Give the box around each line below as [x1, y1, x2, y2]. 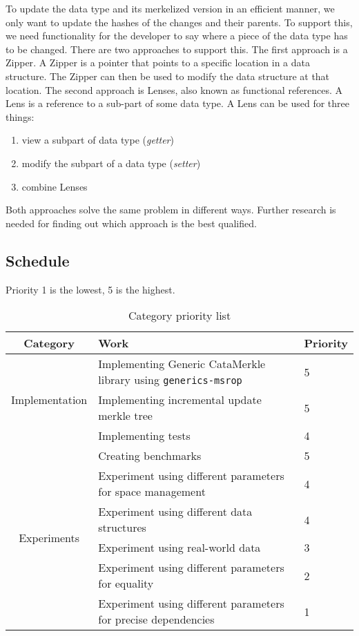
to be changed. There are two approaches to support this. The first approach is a [6, 41, 348, 56]
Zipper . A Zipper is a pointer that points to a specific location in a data [6, 55, 310, 70]
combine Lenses [21, 179, 88, 193]
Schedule [6, 249, 70, 271]
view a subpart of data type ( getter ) [21, 133, 174, 147]
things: [6, 109, 35, 124]
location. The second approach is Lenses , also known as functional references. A [6, 82, 343, 97]
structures [98, 519, 146, 536]
